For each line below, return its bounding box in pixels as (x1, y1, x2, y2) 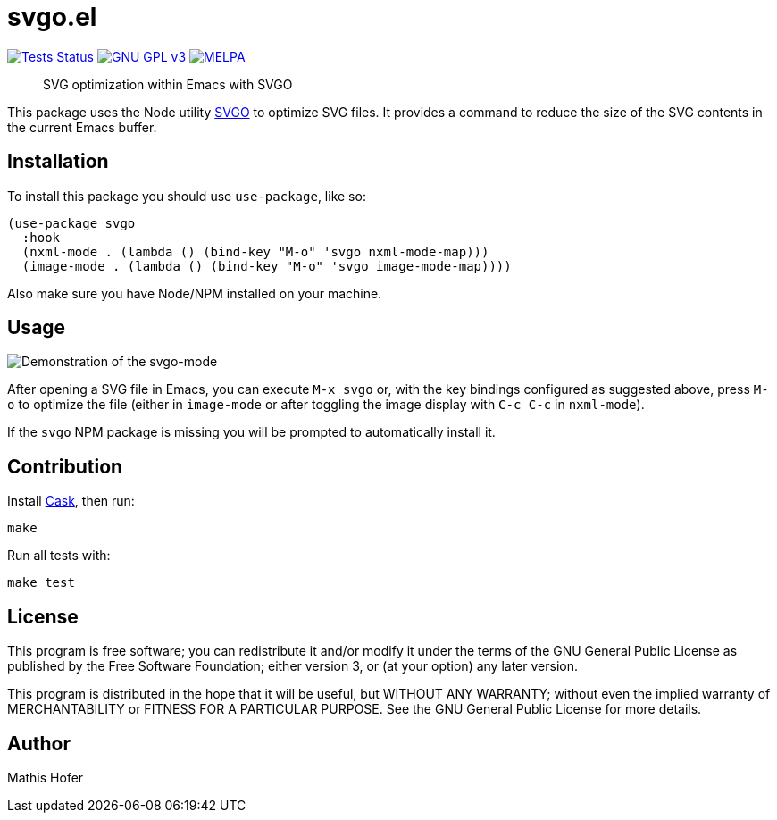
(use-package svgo (7, 215, 136, 230)
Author (7, 732, 71, 755)
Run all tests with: (7, 548, 111, 564)
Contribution (7, 455, 123, 478)
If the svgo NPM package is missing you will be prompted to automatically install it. (7, 424, 496, 440)
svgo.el (7, 2, 97, 32)
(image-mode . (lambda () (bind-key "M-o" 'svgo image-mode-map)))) (21, 258, 512, 273)
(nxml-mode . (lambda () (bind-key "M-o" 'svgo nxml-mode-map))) (21, 244, 489, 259)
